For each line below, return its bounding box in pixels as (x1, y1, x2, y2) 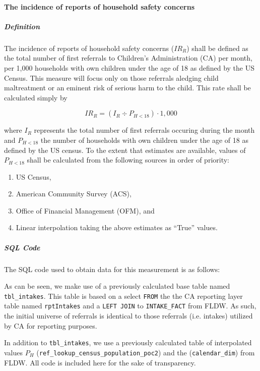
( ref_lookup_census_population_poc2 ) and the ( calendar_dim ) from (36, 347, 255, 357)
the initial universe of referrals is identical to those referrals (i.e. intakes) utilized (4, 310, 253, 321)
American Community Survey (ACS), (16, 188, 132, 199)
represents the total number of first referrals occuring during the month (34, 125, 255, 135)
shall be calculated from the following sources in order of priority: (27, 154, 229, 165)
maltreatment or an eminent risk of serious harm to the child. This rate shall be (4, 82, 251, 93)
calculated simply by (4, 92, 68, 102)
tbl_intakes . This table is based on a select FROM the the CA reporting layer (4, 290, 243, 301)
